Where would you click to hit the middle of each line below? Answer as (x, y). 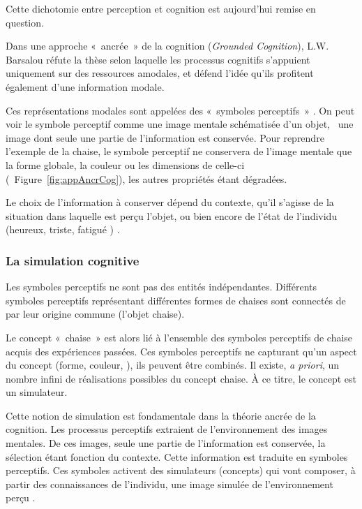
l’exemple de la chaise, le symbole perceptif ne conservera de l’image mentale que (179, 151)
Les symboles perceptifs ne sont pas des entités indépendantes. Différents (161, 287)
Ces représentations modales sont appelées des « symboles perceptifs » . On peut (180, 110)
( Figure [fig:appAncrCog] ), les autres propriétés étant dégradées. (146, 178)
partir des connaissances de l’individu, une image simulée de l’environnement (169, 484)
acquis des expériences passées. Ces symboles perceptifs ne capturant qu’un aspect (181, 351)
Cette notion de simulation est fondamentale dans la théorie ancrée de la (161, 415)
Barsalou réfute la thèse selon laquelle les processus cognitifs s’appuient (158, 59)
